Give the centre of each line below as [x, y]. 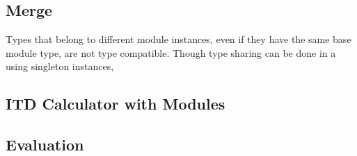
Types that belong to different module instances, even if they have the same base [178, 39]
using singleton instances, [60, 66]
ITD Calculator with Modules [116, 104]
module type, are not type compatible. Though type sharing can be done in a [171, 52]
